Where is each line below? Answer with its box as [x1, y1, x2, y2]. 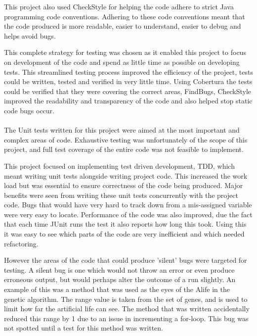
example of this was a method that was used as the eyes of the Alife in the [4, 284, 230, 294]
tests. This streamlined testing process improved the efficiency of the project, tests [4, 66, 253, 77]
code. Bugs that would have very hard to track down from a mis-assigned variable [4, 199, 252, 210]
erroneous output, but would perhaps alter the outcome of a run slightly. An [4, 274, 236, 285]
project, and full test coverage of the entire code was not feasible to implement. [4, 144, 244, 154]
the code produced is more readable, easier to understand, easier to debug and [4, 21, 241, 31]
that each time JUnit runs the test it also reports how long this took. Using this [4, 219, 247, 229]
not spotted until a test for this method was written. [4, 323, 163, 333]
